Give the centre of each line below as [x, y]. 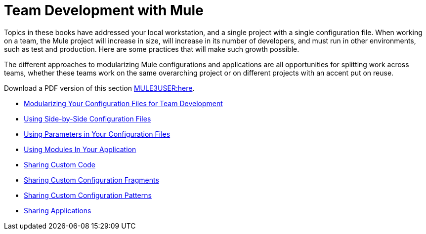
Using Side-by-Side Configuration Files [87, 118]
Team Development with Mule [104, 10]
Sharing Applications [58, 210]
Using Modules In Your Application [80, 149]
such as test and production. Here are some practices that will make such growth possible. [152, 49]
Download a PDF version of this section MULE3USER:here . [99, 88]
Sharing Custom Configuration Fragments [91, 180]
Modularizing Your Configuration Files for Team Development [123, 103]
